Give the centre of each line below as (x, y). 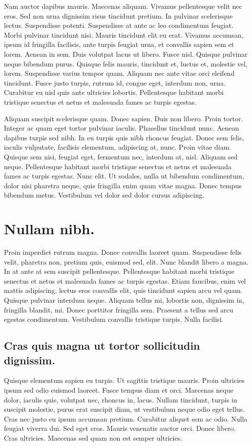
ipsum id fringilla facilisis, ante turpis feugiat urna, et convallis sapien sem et (119, 44)
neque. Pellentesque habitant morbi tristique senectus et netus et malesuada (118, 166)
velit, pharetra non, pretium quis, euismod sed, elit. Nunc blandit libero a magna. (126, 261)
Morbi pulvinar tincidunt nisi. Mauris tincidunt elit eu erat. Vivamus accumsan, (124, 34)
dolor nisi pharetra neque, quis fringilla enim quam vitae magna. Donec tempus (123, 185)
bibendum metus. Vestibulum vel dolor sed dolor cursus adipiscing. (104, 195)
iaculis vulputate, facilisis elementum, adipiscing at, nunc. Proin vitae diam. (118, 147)
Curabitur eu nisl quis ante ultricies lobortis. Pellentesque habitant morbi (114, 92)
